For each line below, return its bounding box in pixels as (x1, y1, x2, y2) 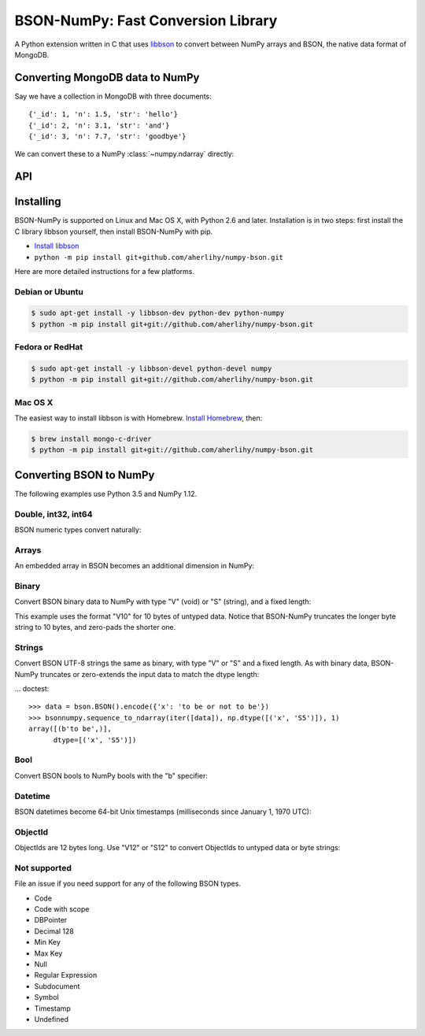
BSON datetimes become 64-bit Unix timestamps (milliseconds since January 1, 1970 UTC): (14, 807, 312, 816)
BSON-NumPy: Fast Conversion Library (14, 12, 278, 29)
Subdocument (34, 981, 80, 991)
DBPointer (34, 916, 68, 925)
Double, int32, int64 (14, 509, 93, 520)
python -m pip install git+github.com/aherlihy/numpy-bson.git (34, 253, 283, 261)
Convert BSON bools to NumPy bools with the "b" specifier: (14, 771, 209, 780)
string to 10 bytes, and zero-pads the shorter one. (14, 623, 176, 632)
